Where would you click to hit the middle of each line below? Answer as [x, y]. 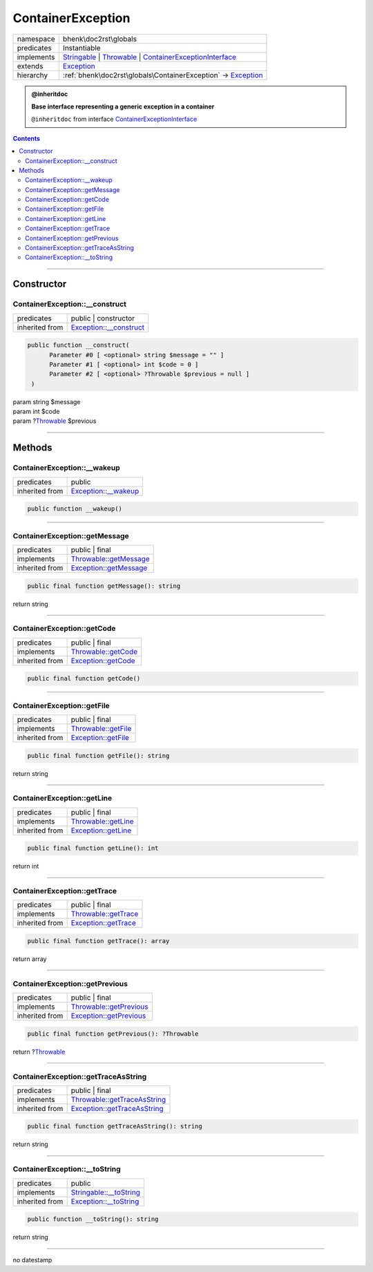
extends [30, 66]
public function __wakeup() [75, 509]
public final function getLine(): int [93, 848]
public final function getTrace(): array [98, 941]
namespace [36, 39]
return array [30, 959]
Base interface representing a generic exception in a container [123, 106]
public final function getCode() [84, 678]
